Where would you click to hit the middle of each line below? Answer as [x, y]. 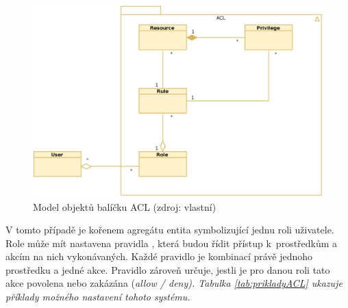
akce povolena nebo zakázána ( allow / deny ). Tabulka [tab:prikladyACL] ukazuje [174, 283]
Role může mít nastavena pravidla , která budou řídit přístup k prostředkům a [172, 243]
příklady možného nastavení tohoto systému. [98, 297]
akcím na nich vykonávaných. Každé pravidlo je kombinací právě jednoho [159, 256]
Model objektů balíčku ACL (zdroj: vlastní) [125, 206]
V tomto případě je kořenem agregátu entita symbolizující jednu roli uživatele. [170, 230]
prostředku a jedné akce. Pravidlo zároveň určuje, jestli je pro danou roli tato [168, 269]
